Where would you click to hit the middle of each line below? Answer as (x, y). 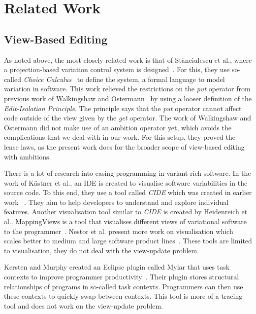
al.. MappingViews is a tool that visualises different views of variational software (125, 221)
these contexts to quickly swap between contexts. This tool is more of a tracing (123, 296)
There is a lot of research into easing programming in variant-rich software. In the (128, 173)
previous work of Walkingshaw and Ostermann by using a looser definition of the (128, 98)
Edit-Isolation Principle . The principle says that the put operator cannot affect (123, 108)
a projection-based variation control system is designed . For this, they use (117, 69)
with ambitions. (28, 156)
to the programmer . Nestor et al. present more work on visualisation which (119, 231)
